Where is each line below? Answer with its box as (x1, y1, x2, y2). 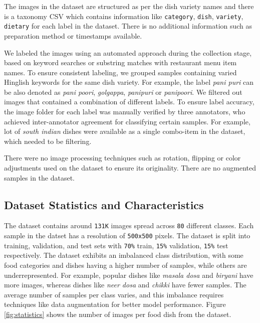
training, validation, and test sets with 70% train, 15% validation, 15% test (4, 240, 228, 250)
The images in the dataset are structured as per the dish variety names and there (4, 1, 254, 11)
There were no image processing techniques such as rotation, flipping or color (4, 152, 241, 163)
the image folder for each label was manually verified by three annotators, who (4, 106, 245, 117)
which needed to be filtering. (4, 135, 92, 146)
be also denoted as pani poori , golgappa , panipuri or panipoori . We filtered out (4, 86, 242, 97)
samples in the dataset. (4, 172, 75, 183)
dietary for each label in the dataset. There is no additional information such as (4, 21, 252, 31)
